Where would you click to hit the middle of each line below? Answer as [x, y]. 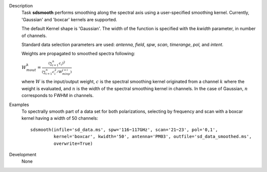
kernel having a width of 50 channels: [60, 118]
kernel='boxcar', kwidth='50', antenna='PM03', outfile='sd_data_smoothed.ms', [153, 137]
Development [23, 155]
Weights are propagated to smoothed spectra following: [78, 54]
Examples [19, 104]
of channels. [34, 35]
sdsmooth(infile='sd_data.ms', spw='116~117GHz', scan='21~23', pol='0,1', [124, 130]
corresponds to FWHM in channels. [58, 96]
